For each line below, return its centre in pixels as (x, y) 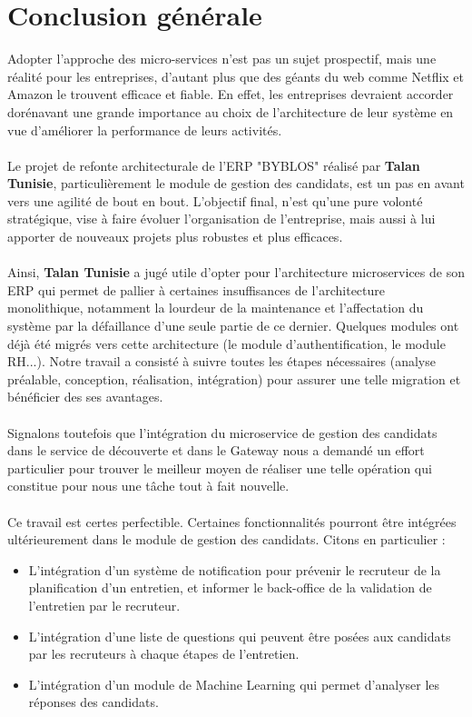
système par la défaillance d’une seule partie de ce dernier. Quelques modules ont (233, 326)
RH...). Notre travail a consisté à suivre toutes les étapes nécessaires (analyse (221, 361)
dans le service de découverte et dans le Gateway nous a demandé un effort (216, 450)
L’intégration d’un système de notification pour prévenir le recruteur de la (235, 569)
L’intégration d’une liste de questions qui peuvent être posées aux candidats (240, 636)
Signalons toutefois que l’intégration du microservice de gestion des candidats (222, 432)
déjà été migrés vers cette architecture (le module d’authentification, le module (226, 343)
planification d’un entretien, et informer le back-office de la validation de (230, 588)
